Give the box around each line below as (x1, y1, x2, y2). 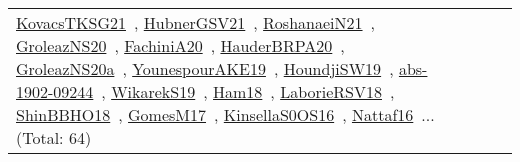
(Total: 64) (16, 126, 92, 149)
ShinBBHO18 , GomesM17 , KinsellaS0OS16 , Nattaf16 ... (16, 103, 435, 126)
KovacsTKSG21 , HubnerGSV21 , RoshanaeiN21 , (16, 11, 375, 34)
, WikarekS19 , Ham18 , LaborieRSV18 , (101, 80, 395, 103)
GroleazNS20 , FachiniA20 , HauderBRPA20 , (16, 34, 345, 57)
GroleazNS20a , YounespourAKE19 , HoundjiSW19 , (16, 57, 394, 80)
